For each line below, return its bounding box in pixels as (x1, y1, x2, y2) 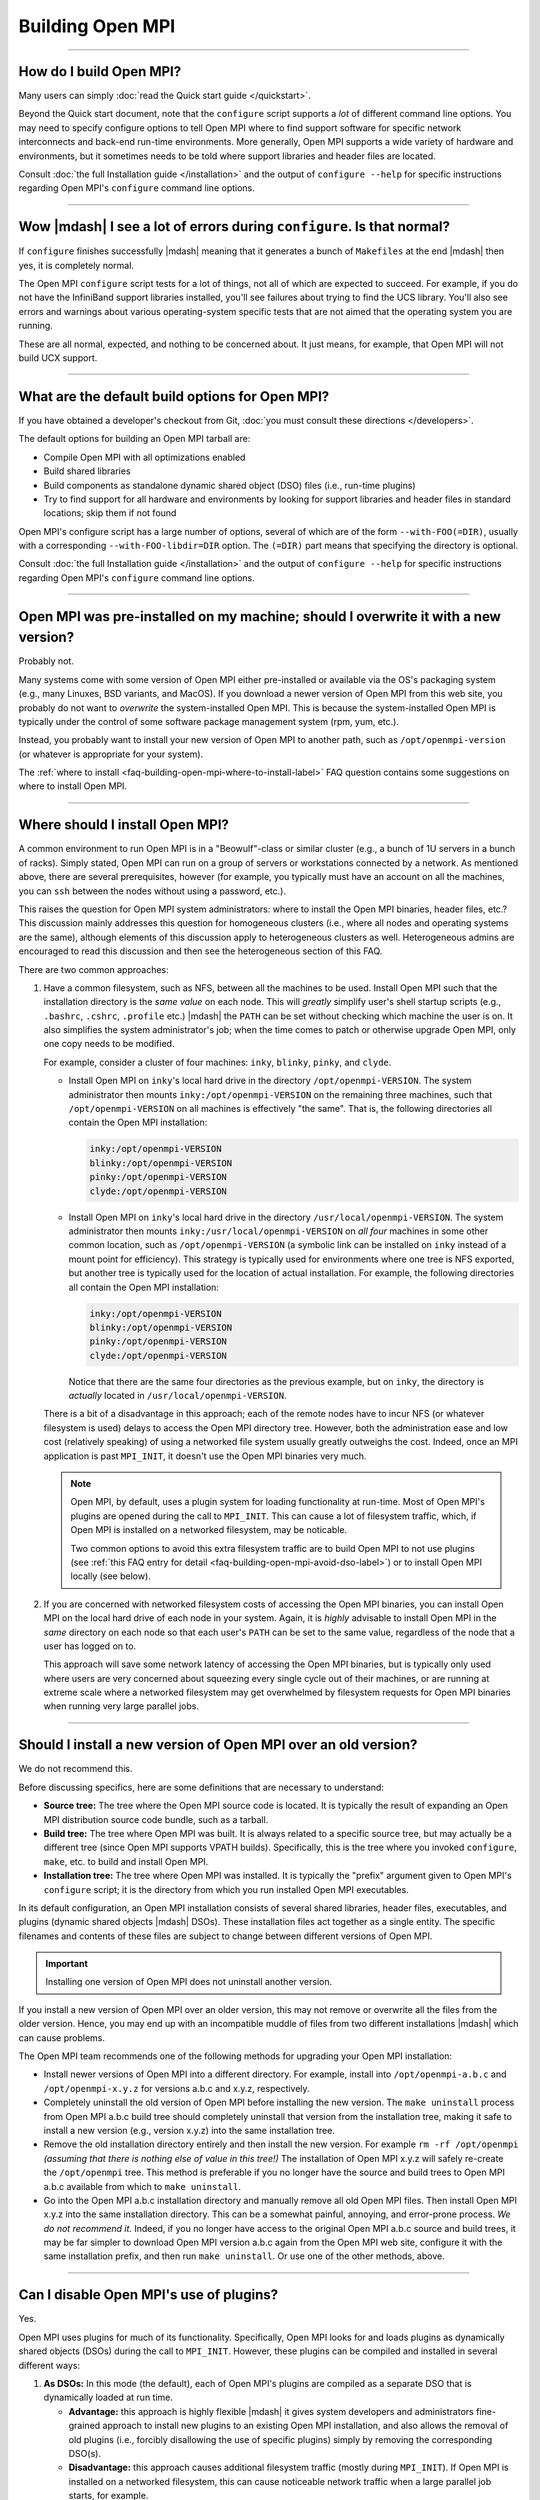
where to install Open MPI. (18, 780, 128, 792)
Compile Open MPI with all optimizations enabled (43, 451, 246, 463)
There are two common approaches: (18, 963, 169, 975)
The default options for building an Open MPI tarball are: (18, 433, 251, 445)
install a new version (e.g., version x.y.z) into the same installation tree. (43, 2124, 335, 2136)
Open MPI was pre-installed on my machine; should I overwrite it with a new (18, 608, 502, 625)
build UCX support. (18, 352, 98, 364)
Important (45, 1958, 89, 1970)
